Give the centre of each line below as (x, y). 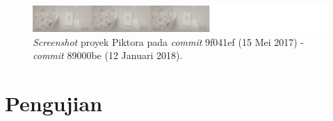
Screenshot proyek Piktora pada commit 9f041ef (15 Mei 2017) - (169, 41)
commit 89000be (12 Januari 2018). (108, 55)
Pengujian (54, 103)
